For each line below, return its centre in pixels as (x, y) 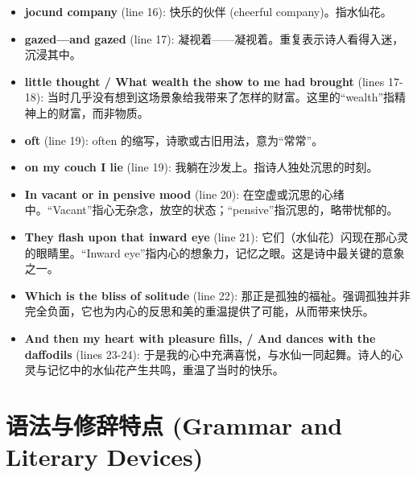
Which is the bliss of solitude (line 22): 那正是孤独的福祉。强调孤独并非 (217, 295)
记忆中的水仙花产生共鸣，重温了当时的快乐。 (165, 370)
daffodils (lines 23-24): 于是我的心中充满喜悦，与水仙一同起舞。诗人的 (208, 354)
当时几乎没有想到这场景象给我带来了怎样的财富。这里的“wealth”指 (221, 97)
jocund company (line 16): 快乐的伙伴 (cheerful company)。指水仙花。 (208, 11)
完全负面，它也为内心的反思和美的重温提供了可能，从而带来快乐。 (199, 311)
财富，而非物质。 (103, 112)
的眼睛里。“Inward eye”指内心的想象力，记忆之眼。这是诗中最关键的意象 (215, 252)
